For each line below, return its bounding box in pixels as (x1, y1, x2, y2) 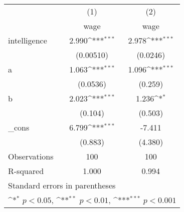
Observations (8, 150, 54, 162)
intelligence (8, 34, 47, 46)
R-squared (8, 165, 44, 176)
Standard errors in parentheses (8, 179, 116, 191)
